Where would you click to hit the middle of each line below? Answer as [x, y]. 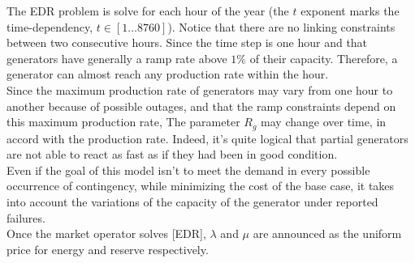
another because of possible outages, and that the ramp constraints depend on [201, 106]
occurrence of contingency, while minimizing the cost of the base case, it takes [201, 186]
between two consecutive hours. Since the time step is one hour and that [187, 42]
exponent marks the [350, 11]
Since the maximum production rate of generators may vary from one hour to [200, 89]
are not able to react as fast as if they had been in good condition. [172, 154]
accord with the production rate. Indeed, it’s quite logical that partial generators [207, 138]
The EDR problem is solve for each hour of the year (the [148, 11]
